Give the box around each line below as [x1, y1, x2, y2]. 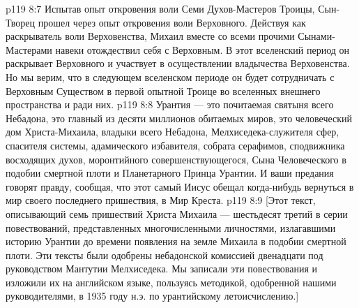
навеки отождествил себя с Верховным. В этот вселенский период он [55, 42, 350, 57]
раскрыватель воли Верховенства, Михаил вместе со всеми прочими [6, 29, 295, 43]
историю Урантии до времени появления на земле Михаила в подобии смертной [6, 234, 346, 249]
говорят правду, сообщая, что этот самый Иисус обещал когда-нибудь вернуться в [6, 179, 354, 193]
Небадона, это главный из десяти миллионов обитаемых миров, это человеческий [6, 110, 353, 125]
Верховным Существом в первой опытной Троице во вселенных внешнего [6, 83, 321, 98]
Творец [6, 15, 36, 29]
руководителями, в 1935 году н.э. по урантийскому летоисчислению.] [6, 288, 299, 303]
